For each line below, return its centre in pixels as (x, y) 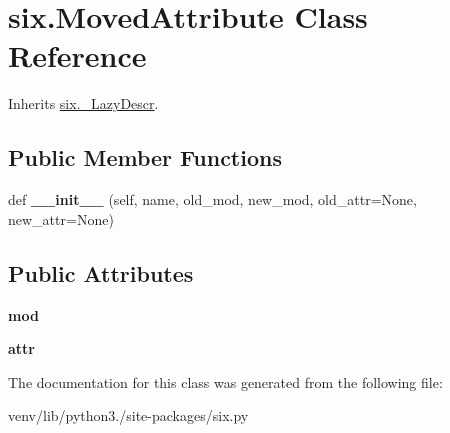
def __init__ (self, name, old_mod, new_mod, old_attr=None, (212, 199)
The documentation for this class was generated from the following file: (225, 381)
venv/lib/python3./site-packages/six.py (128, 415)
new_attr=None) (61, 218)
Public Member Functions (145, 157)
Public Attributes (101, 272)
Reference (77, 55)
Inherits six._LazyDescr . (83, 103)
